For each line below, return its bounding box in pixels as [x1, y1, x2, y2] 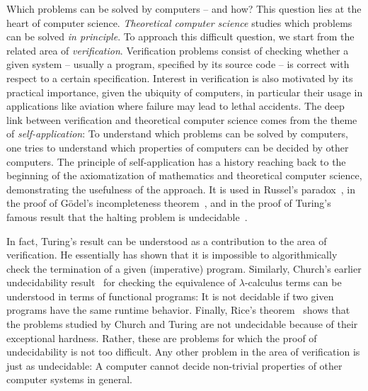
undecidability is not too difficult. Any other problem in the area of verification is [6, 344, 360, 359]
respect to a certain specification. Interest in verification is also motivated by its [6, 70, 353, 85]
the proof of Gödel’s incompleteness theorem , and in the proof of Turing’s [6, 195, 331, 210]
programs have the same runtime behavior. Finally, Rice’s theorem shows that [6, 302, 350, 317]
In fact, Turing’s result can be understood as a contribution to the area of [6, 233, 327, 248]
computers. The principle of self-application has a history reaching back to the [6, 154, 346, 169]
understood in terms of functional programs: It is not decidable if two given [6, 288, 334, 303]
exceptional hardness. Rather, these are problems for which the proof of [6, 330, 317, 345]
